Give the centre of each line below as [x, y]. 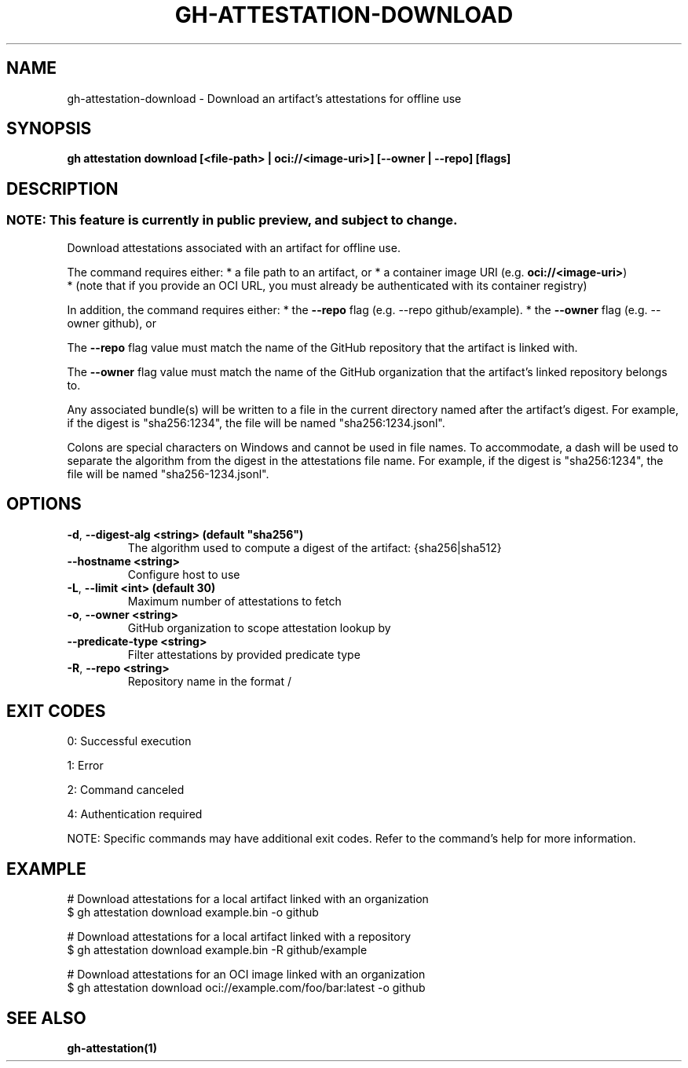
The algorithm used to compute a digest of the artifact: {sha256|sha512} [315, 547]
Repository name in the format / [210, 681]
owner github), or [112, 323]
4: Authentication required [135, 814]
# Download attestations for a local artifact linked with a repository [239, 937]
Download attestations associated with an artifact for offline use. [234, 247]
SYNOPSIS [49, 129]
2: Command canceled [126, 790]
